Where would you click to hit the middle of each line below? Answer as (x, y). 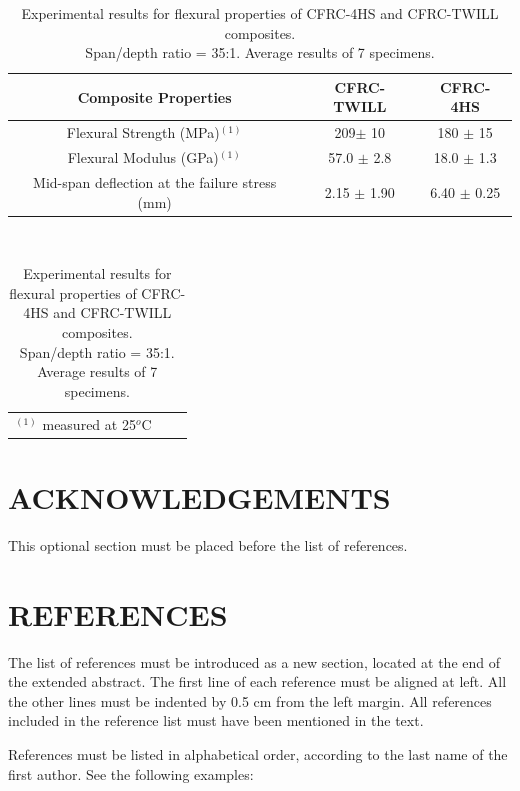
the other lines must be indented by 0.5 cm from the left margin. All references (250, 700)
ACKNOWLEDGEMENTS (199, 496)
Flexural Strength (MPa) (143, 132)
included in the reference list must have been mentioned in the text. (216, 720)
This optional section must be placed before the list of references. (208, 544)
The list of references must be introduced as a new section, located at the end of (254, 661)
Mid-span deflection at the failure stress (155, 181)
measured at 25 (89, 423)
